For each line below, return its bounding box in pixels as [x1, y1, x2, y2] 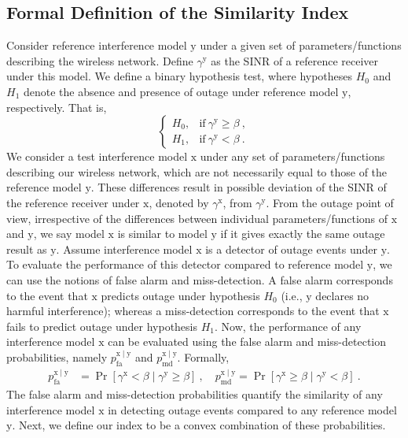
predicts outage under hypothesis [101, 287, 260, 303]
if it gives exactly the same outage [220, 225, 385, 242]
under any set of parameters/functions [200, 148, 385, 165]
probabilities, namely [6, 348, 108, 365]
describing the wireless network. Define [6, 52, 193, 69]
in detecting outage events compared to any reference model [108, 401, 397, 418]
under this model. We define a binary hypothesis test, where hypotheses [6, 68, 353, 84]
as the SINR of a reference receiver [211, 52, 379, 69]
